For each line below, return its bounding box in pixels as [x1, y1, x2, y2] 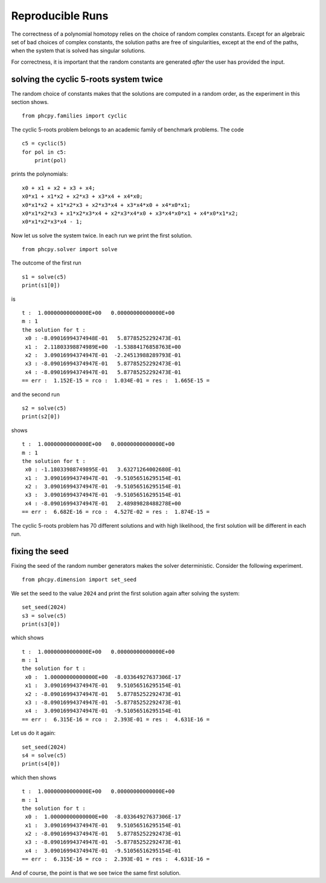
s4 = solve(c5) [22, 752, 67, 759]
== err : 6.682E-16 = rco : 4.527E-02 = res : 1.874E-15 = [22, 508, 210, 516]
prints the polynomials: [11, 170, 68, 178]
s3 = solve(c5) [22, 612, 67, 619]
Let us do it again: [11, 729, 56, 737]
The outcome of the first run [11, 259, 81, 266]
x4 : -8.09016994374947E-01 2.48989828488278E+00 [25, 500, 181, 507]
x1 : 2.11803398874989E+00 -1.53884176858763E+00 [25, 343, 181, 350]
